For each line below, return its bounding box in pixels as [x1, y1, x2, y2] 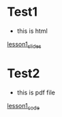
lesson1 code [7, 101, 40, 112]
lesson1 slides [7, 40, 42, 50]
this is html [16, 27, 48, 35]
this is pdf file [16, 88, 56, 96]
